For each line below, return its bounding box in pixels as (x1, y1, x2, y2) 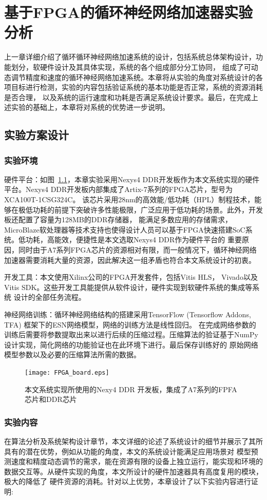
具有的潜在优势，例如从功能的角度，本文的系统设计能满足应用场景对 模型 (4, 446, 251, 456)
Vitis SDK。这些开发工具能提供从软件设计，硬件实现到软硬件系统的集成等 (4, 281, 253, 292)
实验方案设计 (4, 127, 69, 143)
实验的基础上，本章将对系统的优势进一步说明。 (11, 102, 169, 112)
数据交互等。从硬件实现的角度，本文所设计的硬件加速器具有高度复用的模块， (4, 466, 263, 476)
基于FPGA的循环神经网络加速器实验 (4, 2, 253, 23)
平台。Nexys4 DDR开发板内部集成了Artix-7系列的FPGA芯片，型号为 (4, 184, 233, 195)
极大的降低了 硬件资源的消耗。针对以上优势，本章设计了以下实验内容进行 (4, 476, 251, 487)
